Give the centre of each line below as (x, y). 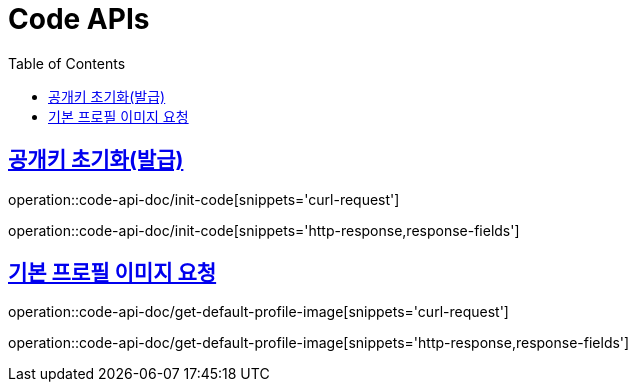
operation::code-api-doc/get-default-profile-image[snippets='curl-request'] (258, 312)
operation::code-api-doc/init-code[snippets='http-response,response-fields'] (264, 230)
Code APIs (79, 19)
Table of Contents (67, 63)
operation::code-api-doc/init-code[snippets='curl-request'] (204, 199)
